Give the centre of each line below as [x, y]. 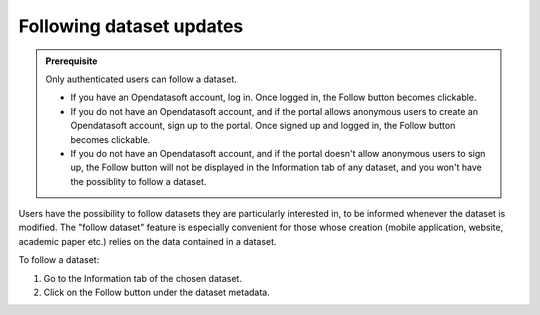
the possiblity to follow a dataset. [138, 181]
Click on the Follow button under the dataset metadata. [156, 292]
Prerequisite [71, 61]
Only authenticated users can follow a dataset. [141, 79]
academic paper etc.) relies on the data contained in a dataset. [147, 241]
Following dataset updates [131, 26]
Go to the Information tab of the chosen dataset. [142, 278]
